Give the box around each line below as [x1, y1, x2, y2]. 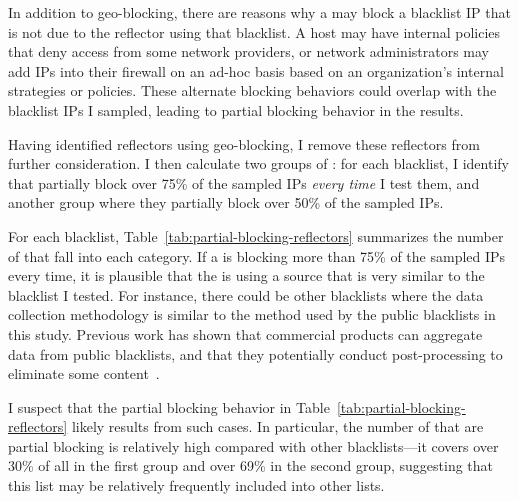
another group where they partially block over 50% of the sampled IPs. [8, 192, 444, 213]
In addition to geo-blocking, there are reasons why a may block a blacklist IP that [8, 2, 511, 22]
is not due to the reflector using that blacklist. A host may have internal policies [8, 21, 501, 42]
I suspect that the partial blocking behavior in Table [8, 396, 330, 417]
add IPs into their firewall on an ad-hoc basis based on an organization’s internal [8, 60, 504, 81]
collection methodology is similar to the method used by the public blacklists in [8, 304, 496, 325]
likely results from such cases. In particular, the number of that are [71, 416, 484, 437]
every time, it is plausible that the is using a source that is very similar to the [8, 265, 485, 286]
